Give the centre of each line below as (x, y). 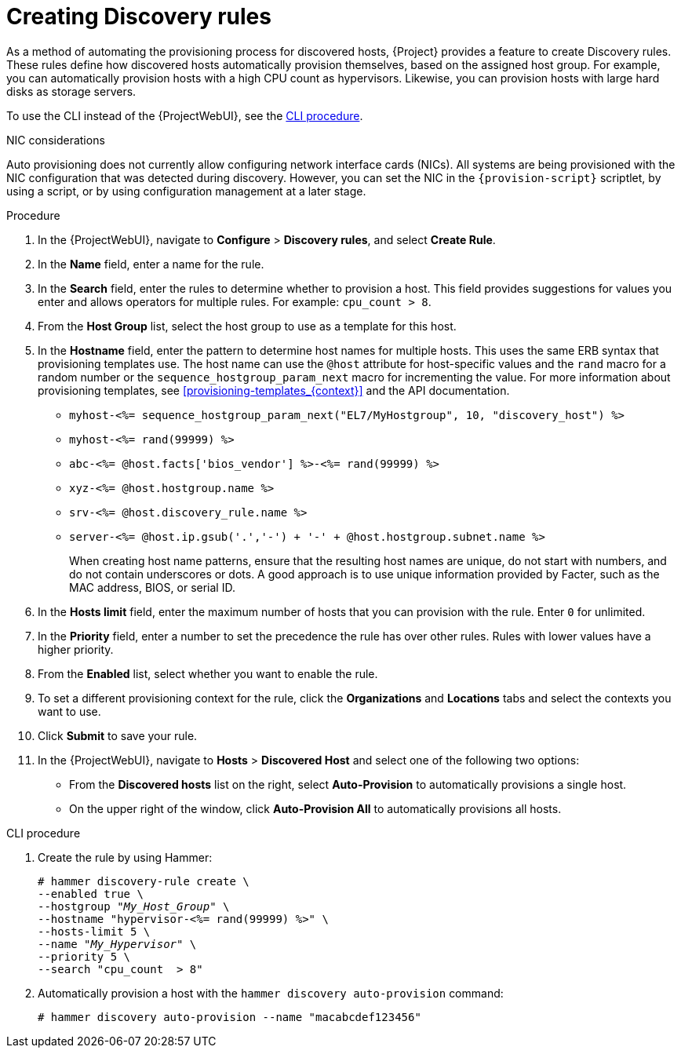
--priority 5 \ (84, 956)
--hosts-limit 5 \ (94, 931)
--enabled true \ (91, 894)
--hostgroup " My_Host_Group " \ (134, 906)
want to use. (69, 711)
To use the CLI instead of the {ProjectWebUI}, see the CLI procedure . (185, 115)
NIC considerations (56, 140)
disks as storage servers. (71, 91)
